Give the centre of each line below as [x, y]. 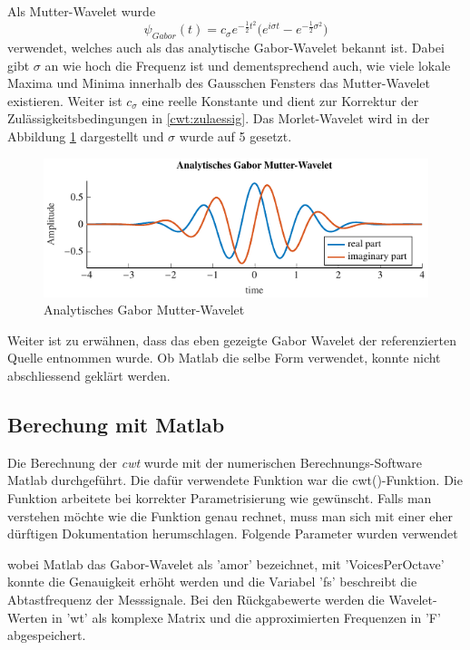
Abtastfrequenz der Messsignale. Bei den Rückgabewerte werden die [196, 599]
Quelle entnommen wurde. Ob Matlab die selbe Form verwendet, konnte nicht [224, 358]
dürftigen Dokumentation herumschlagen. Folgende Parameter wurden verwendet [233, 534]
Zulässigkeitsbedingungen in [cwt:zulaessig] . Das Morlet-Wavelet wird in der [219, 118]
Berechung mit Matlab [116, 425]
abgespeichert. [47, 635]
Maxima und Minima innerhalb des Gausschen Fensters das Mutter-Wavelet [219, 83]
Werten [28, 617]
